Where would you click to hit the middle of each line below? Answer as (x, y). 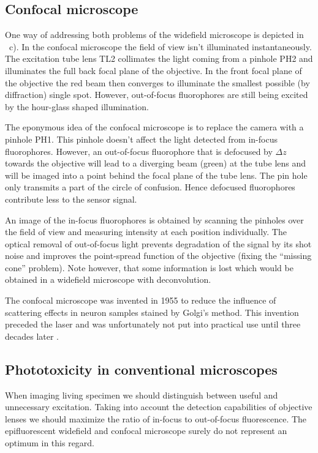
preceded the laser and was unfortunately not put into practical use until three (153, 324)
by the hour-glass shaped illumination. (77, 106)
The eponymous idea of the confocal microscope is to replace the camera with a (154, 127)
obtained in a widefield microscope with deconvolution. (108, 279)
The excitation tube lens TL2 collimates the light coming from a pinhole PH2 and (159, 58)
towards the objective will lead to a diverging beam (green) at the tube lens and (156, 163)
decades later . (32, 336)
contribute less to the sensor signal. (71, 199)
